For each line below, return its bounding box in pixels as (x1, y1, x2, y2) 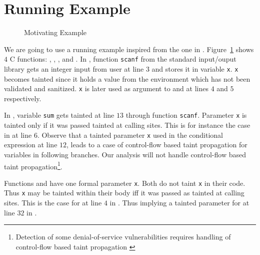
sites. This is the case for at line (4, 197, 102, 208)
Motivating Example (24, 27, 87, 38)
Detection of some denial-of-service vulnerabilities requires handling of (15, 231, 231, 242)
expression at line (4, 139, 57, 150)
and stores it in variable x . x (151, 63, 238, 74)
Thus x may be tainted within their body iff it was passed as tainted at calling (4, 187, 244, 198)
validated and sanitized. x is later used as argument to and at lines (4, 83, 208, 94)
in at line (4, 129, 32, 140)
